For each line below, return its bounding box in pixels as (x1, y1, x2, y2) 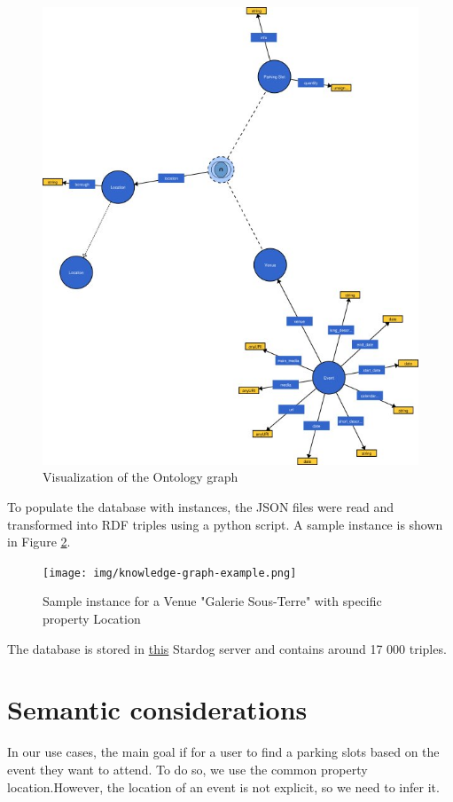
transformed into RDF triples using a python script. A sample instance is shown (7, 515, 443, 533)
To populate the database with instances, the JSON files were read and (7, 498, 394, 516)
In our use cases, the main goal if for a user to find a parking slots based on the (7, 743, 440, 761)
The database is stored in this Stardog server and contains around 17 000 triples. (7, 639, 447, 657)
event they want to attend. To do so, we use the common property (7, 759, 368, 778)
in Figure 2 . (7, 532, 71, 551)
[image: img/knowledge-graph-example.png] (43, 566, 297, 579)
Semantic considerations (7, 691, 308, 727)
